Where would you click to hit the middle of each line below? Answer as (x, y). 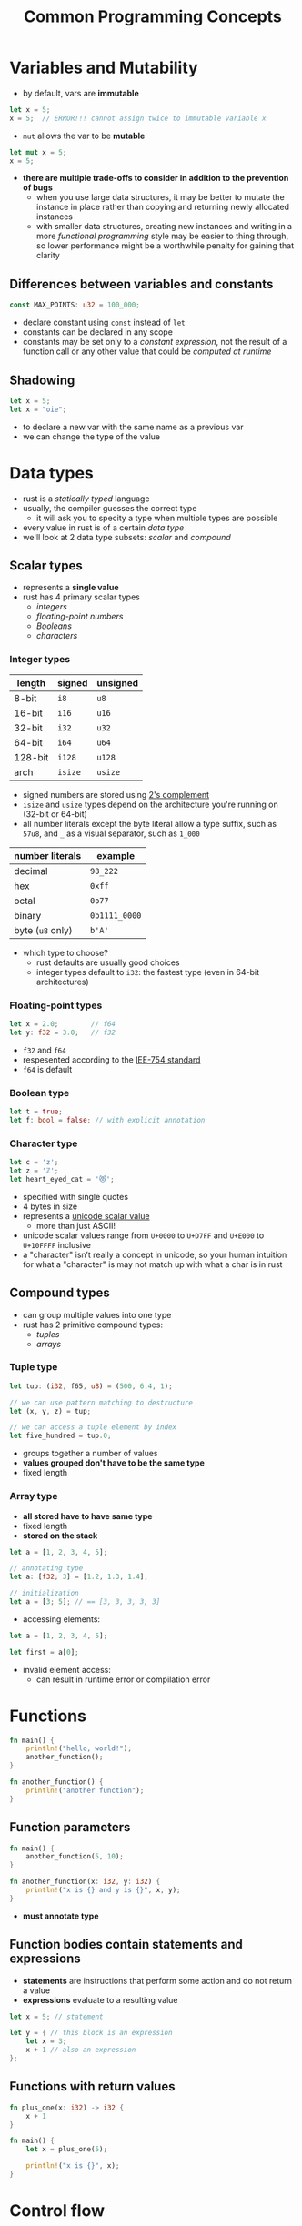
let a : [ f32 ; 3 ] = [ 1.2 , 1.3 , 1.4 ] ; (79, 1577)
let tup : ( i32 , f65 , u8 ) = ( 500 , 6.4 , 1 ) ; (91, 1386)
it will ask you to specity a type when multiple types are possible (157, 518)
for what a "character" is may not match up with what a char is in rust (152, 1264)
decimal (31, 871)
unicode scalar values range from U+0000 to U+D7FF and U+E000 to (143, 1235)
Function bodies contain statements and (126, 1944)
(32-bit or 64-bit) (55, 814)
